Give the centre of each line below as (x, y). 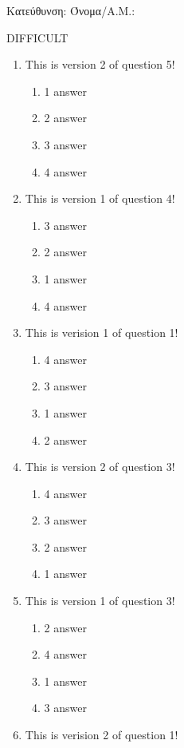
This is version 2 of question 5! (100, 64)
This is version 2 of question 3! (100, 467)
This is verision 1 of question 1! (102, 332)
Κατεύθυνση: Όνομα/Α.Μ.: (71, 10)
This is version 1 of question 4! (100, 198)
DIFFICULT (37, 37)
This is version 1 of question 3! (100, 601)
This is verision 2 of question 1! (102, 735)
